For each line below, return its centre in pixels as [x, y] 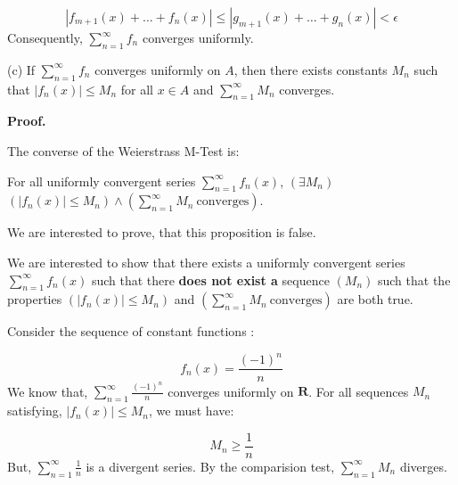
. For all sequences [359, 391]
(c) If [21, 69]
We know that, [48, 391]
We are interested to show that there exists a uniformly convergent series [206, 262]
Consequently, [45, 37]
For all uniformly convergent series [102, 181]
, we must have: [192, 411]
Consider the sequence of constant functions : [131, 331]
